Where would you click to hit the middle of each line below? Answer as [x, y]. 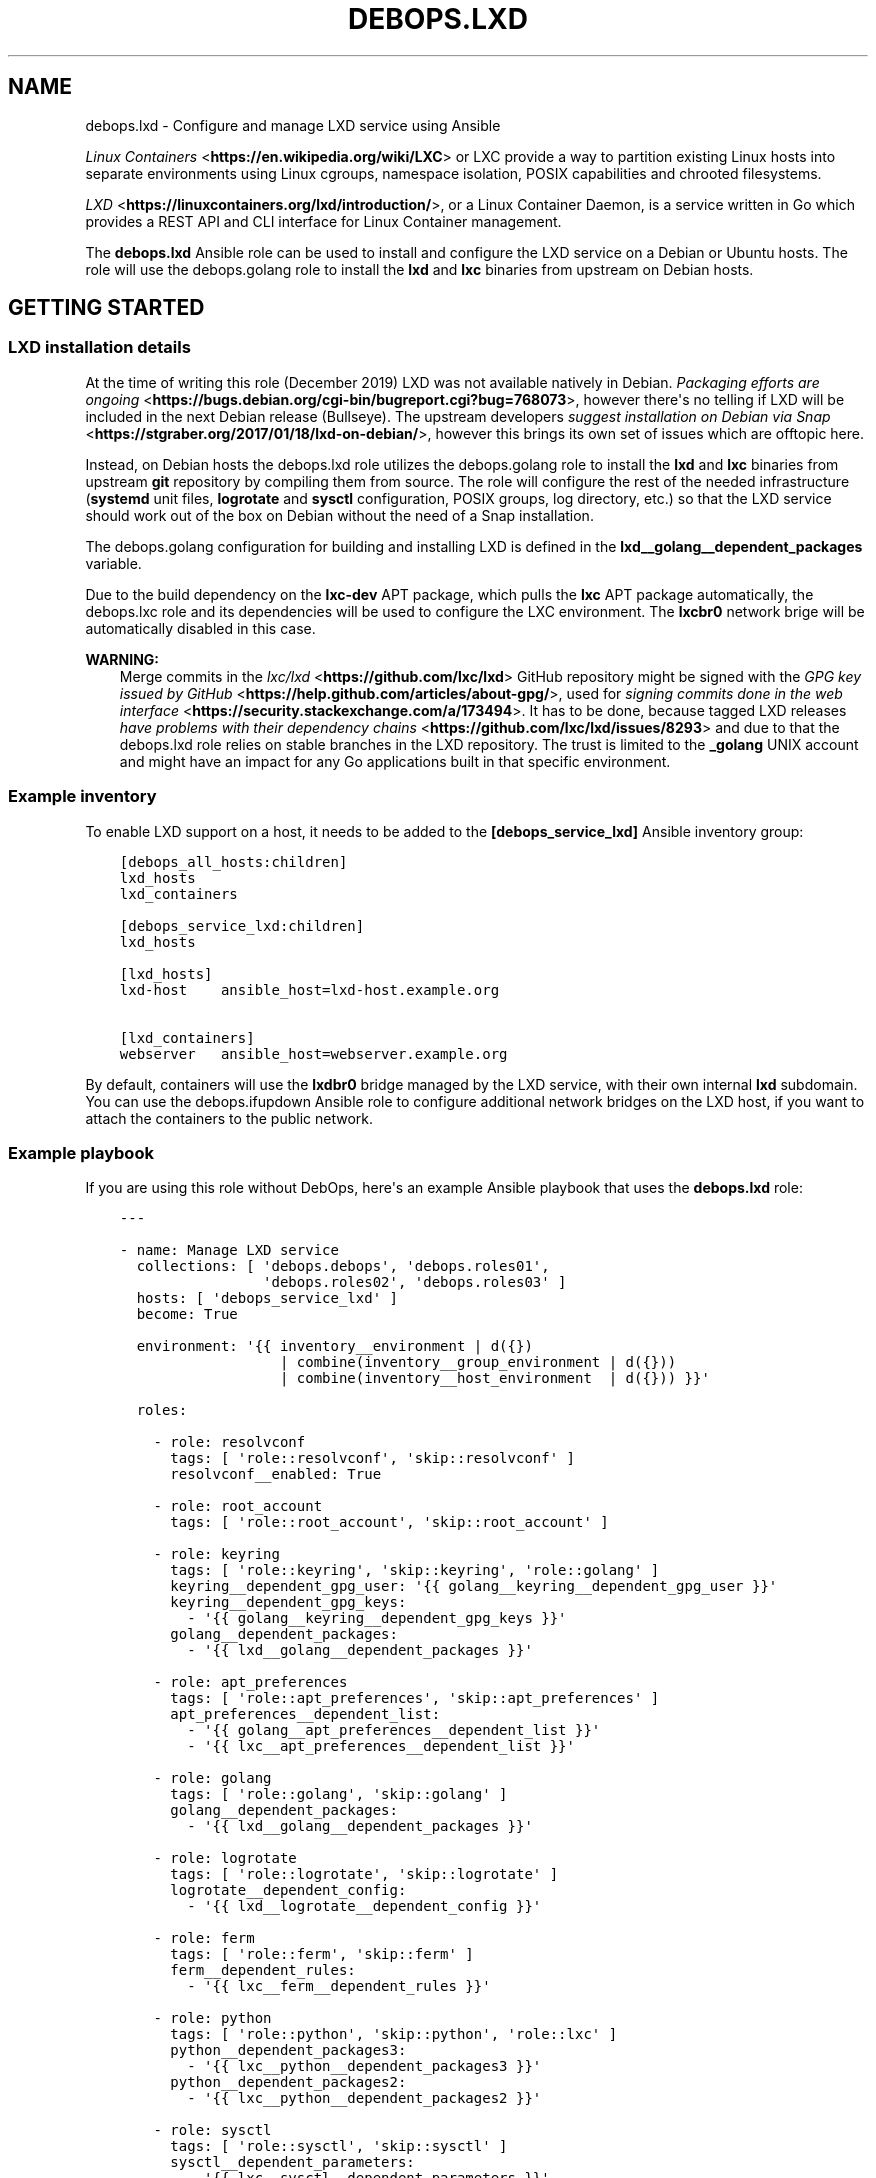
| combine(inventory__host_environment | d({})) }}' [494, 1378]
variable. [113, 563]
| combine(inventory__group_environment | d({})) [478, 1362]
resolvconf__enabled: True [276, 1474]
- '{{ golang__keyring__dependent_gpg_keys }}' [377, 1618]
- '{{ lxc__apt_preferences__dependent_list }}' [381, 1746]
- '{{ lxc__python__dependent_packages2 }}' [364, 2098]
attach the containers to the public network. [229, 1118]
